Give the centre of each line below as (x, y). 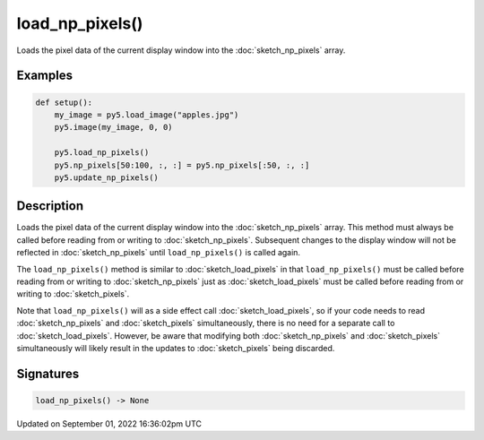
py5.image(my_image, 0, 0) (114, 127)
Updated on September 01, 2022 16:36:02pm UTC (109, 423)
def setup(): (64, 102)
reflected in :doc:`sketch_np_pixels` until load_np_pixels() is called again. (158, 253)
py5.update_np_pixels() (106, 177)
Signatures (48, 373)
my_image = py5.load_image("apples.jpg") (147, 115)
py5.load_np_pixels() (102, 153)
